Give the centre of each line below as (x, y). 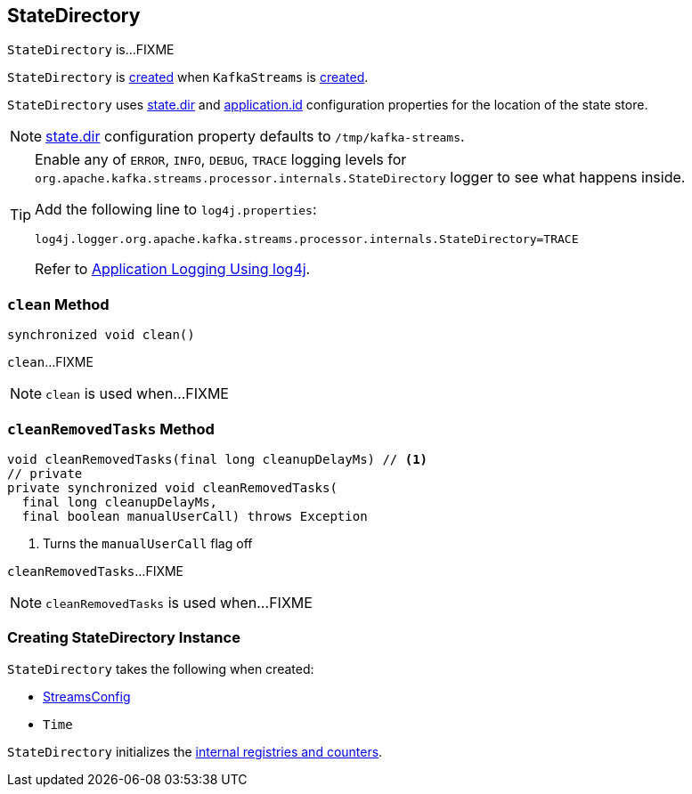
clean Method (58, 304)
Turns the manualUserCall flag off (148, 543)
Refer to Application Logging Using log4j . (173, 269)
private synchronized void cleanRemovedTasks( (172, 487)
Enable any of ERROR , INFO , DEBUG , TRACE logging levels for (221, 160)
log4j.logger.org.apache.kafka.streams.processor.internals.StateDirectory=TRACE (307, 239)
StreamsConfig (87, 696)
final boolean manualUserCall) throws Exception (195, 516)
